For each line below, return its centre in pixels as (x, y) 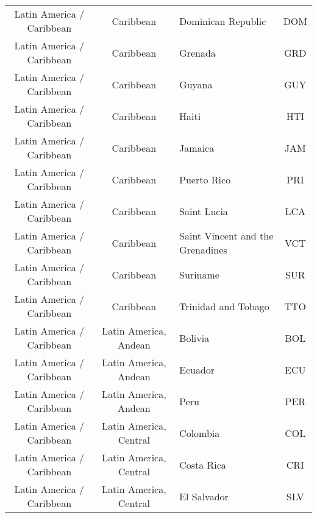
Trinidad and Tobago (224, 306)
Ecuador (197, 369)
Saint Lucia (204, 211)
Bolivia (194, 338)
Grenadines (203, 250)
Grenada (198, 52)
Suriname (199, 274)
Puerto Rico (205, 179)
